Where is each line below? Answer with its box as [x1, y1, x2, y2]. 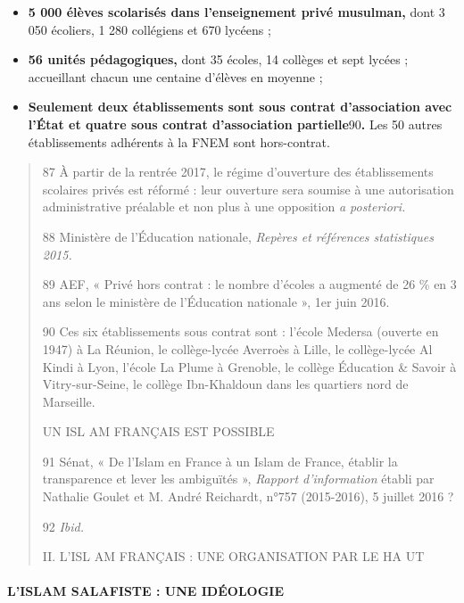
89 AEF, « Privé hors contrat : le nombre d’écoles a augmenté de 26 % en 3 [42, 275, 457, 293]
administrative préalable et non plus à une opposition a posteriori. [42, 197, 406, 216]
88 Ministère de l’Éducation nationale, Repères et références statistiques [42, 227, 434, 245]
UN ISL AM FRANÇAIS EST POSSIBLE [42, 422, 275, 441]
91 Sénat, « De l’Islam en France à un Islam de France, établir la [42, 451, 398, 470]
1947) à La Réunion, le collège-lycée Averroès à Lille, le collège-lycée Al [42, 339, 433, 358]
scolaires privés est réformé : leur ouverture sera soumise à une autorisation [42, 179, 454, 198]
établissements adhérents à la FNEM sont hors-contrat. [28, 132, 330, 151]
